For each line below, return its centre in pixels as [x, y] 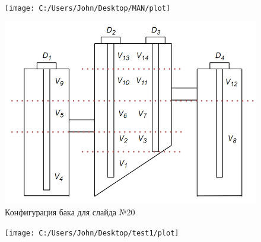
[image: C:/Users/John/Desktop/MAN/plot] [88, 8]
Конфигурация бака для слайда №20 [70, 212]
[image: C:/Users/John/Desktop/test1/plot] [92, 233]
